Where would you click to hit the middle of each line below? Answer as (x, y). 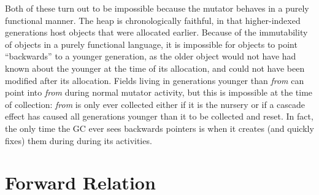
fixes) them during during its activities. (79, 140)
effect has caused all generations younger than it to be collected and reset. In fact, (159, 116)
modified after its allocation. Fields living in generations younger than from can (155, 80)
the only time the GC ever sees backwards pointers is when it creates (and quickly (159, 128)
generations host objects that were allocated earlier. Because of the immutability (156, 32)
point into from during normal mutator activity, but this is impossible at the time (159, 92)
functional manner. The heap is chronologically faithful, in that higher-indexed (153, 20)
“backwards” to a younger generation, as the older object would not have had (151, 56)
